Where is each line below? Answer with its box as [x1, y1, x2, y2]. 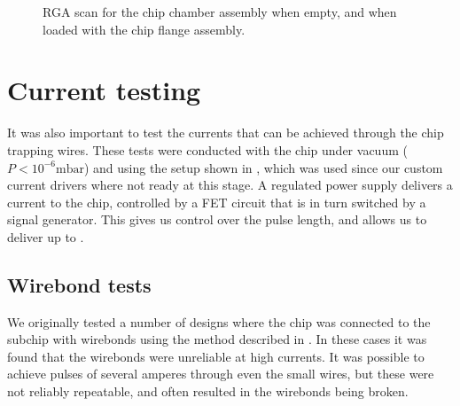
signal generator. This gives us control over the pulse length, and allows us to [7, 210, 427, 229]
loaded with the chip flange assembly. [43, 20, 246, 38]
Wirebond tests [7, 270, 152, 298]
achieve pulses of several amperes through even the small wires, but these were [7, 364, 434, 383]
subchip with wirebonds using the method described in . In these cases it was [7, 330, 427, 348]
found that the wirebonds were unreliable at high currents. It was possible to [7, 347, 425, 365]
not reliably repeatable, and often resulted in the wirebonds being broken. [7, 382, 409, 401]
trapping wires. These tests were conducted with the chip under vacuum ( [7, 140, 408, 159]
